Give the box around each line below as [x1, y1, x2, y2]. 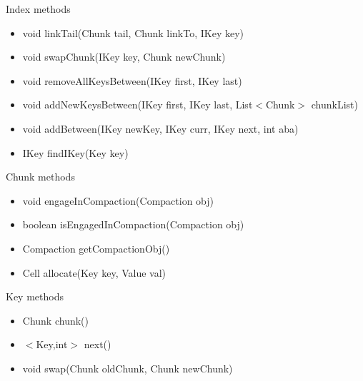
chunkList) [311, 97, 359, 112]
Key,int [36, 337, 68, 352]
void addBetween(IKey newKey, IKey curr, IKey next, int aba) [22, 121, 299, 136]
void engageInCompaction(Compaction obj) [22, 193, 214, 208]
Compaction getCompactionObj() [22, 240, 170, 255]
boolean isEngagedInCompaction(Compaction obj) [22, 217, 244, 232]
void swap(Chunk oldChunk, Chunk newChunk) [22, 360, 233, 375]
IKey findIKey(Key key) [22, 145, 129, 160]
